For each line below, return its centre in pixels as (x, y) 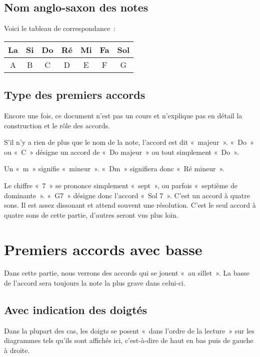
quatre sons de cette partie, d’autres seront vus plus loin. (91, 214)
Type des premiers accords (75, 95)
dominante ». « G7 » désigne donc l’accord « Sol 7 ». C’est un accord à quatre (127, 195)
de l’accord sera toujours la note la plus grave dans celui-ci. (95, 283)
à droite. (17, 350)
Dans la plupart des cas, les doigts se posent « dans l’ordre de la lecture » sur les (129, 330)
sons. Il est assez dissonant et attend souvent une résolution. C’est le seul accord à (130, 205)
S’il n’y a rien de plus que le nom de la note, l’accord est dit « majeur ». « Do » (129, 142)
